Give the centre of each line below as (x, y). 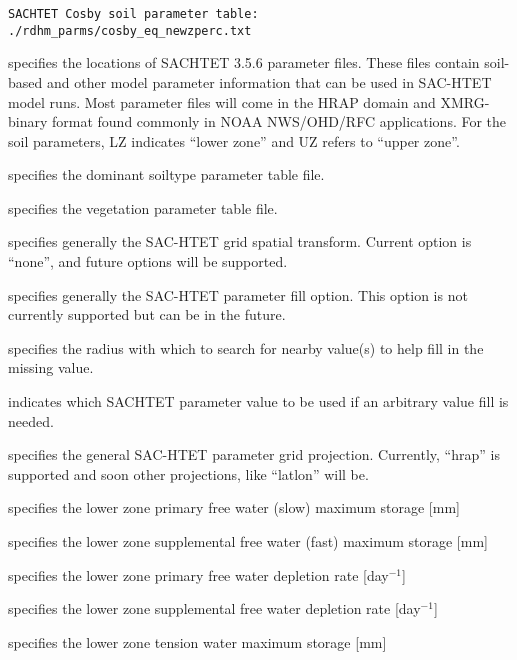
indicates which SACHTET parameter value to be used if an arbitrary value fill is (258, 401)
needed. (31, 420)
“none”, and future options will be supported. (148, 261)
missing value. (51, 367)
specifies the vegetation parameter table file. (143, 207)
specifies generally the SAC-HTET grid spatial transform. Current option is (240, 241)
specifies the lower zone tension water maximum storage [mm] (197, 641)
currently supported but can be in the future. (147, 314)
